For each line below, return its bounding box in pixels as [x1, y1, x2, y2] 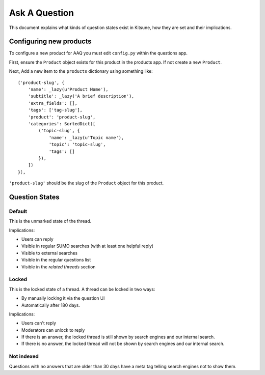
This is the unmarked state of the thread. [9, 218, 92, 224]
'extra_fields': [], [27, 100, 78, 106]
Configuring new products [9, 37, 92, 46]
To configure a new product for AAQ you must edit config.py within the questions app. [9, 50, 188, 56]
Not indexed [9, 353, 39, 360]
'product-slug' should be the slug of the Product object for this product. [9, 180, 164, 186]
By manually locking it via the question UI [21, 295, 105, 301]
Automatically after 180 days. [21, 302, 80, 308]
